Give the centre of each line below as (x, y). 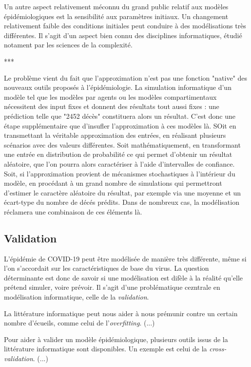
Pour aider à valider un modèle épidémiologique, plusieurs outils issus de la (116, 339)
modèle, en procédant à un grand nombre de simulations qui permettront (113, 183)
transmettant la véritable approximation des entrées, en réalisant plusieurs (115, 135)
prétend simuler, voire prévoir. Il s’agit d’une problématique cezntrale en (112, 287)
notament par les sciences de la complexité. (68, 45)
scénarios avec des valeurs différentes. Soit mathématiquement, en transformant (122, 144)
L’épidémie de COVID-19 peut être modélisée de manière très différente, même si (125, 258)
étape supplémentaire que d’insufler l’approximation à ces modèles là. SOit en (120, 125)
